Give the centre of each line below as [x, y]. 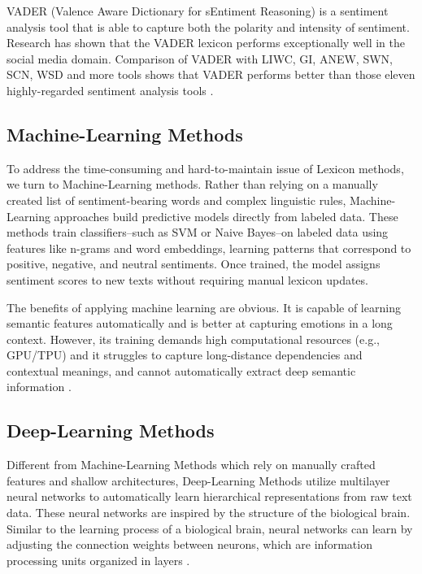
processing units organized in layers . [98, 560]
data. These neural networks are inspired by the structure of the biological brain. [209, 513]
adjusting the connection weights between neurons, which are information [189, 544]
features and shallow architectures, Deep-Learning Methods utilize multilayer [198, 480]
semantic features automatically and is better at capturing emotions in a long [200, 323]
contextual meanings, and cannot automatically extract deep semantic [181, 370]
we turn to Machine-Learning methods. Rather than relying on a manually [192, 184]
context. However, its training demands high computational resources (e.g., [193, 339]
